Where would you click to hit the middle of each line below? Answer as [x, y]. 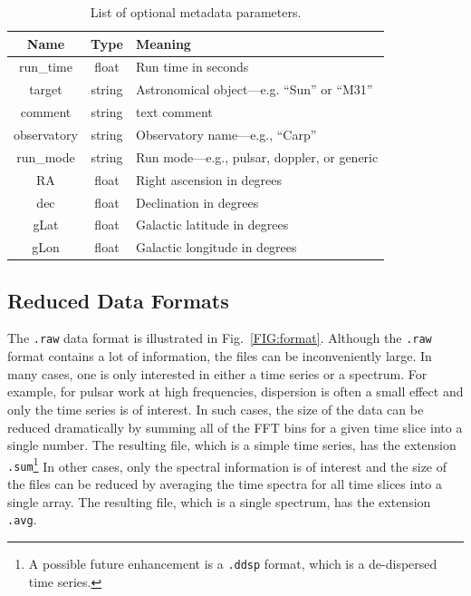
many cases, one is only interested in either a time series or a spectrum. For [217, 373]
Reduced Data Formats [118, 300]
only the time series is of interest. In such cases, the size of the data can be [216, 409]
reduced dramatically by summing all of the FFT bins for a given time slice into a [235, 427]
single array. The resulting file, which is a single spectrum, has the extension [219, 501]
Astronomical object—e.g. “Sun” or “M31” [254, 89]
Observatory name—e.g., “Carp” [226, 134]
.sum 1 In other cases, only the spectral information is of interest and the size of [227, 464]
